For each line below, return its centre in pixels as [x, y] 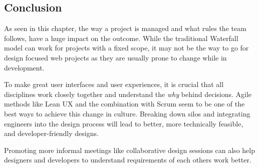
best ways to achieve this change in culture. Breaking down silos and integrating [127, 113]
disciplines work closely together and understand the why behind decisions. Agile [128, 94]
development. [24, 67]
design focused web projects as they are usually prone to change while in [115, 57]
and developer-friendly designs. [51, 133]
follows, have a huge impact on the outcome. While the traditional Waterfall [121, 38]
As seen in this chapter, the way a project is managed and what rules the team [125, 28]
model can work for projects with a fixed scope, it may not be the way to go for [126, 48]
